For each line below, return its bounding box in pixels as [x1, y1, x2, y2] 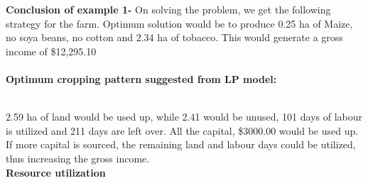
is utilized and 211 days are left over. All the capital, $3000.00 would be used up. [6, 123, 359, 138]
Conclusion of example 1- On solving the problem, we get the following [6, 2, 331, 16]
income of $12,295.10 [6, 43, 97, 58]
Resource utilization [6, 165, 106, 179]
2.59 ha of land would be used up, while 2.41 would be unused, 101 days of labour [6, 109, 362, 124]
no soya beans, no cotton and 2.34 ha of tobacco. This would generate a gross [6, 30, 343, 45]
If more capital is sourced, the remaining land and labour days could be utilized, [6, 137, 356, 152]
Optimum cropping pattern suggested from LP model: [6, 71, 277, 86]
